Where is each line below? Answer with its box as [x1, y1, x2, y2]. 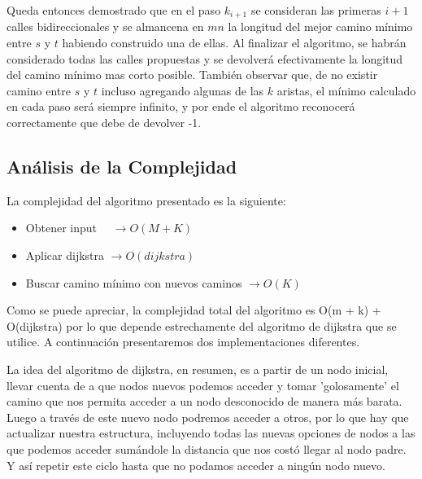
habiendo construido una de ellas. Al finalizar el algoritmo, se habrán [62, 34, 407, 51]
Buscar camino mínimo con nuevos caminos [25, 274, 242, 291]
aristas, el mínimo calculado [276, 81, 416, 99]
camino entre [7, 81, 71, 99]
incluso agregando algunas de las [101, 81, 264, 99]
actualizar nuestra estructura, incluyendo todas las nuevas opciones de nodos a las [7, 424, 415, 442]
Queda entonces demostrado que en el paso [7, 2, 221, 18]
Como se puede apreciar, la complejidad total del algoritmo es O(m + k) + [7, 301, 381, 319]
